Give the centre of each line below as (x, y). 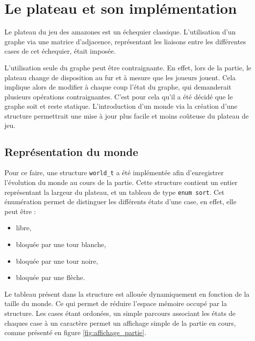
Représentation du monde (71, 152)
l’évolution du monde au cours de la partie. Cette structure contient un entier (121, 182)
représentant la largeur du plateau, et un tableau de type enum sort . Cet (115, 192)
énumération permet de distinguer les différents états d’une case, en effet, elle (120, 201)
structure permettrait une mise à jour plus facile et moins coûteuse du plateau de (127, 115)
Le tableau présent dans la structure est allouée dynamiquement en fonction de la (127, 294)
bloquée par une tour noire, (57, 261)
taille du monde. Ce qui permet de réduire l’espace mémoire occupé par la (116, 303)
